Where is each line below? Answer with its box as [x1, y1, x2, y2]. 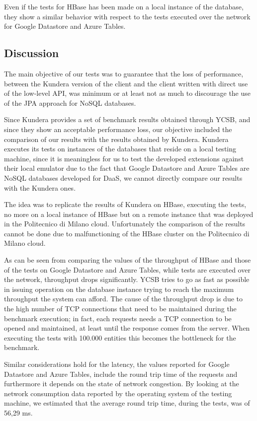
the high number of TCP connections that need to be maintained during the [4, 303, 237, 314]
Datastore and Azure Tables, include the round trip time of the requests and [4, 368, 238, 379]
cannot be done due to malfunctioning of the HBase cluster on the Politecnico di [4, 228, 250, 238]
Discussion [4, 45, 59, 61]
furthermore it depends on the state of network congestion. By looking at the [4, 378, 239, 389]
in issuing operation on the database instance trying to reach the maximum [4, 283, 234, 294]
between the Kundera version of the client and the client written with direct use [4, 78, 248, 88]
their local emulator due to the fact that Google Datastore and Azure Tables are [4, 163, 250, 173]
